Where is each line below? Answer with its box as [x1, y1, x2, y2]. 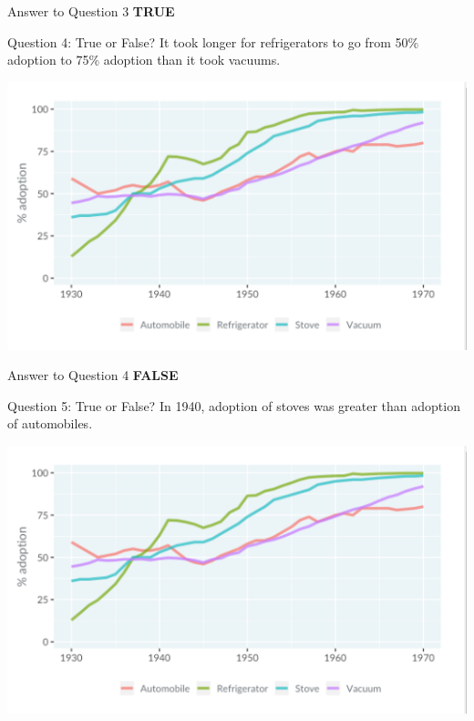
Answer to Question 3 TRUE [7, 2, 175, 20]
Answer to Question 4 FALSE [7, 366, 179, 385]
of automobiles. [7, 414, 93, 433]
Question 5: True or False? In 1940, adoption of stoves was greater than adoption [7, 396, 460, 415]
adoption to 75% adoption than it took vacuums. [7, 50, 281, 69]
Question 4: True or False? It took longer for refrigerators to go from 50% [7, 32, 419, 51]
